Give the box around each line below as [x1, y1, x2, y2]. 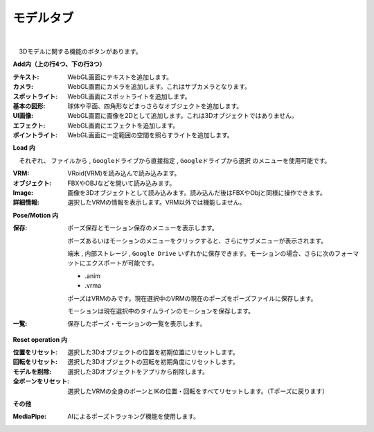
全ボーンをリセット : [12, 377, 69, 386]
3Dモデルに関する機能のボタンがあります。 [18, 47, 142, 55]
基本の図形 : [12, 101, 46, 110]
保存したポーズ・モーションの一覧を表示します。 [67, 320, 206, 328]
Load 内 [12, 144, 35, 152]
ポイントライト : [12, 131, 58, 139]
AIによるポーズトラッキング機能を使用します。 [67, 413, 200, 421]
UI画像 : [12, 112, 34, 120]
